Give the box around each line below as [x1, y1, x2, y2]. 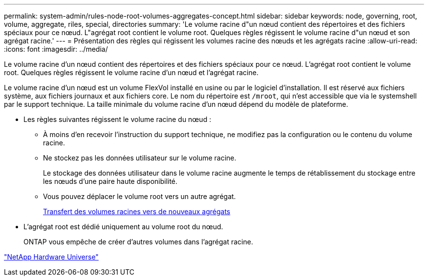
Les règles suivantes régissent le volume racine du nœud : [23, 115, 212, 123]
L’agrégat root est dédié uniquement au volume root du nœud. [23, 222, 223, 231]
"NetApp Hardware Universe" [4, 253, 99, 261]
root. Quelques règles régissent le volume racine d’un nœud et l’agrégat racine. [4, 68, 258, 77]
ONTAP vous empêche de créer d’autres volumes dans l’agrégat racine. [23, 238, 253, 246]
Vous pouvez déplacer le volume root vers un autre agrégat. [43, 192, 236, 200]
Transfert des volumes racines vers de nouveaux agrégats [43, 207, 231, 216]
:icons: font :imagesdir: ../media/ [4, 45, 108, 53]
